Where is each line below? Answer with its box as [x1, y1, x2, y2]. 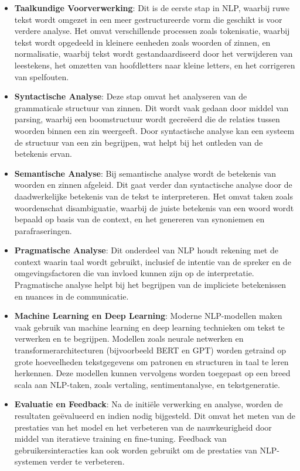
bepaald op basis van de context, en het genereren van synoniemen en [14, 213, 265, 225]
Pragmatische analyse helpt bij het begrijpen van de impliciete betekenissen [14, 279, 287, 291]
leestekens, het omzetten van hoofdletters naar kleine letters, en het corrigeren [14, 59, 295, 71]
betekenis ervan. [14, 147, 72, 160]
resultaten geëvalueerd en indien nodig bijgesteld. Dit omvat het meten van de [14, 410, 295, 421]
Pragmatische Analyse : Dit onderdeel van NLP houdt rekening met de [14, 244, 278, 256]
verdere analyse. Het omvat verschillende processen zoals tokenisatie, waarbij [14, 25, 290, 37]
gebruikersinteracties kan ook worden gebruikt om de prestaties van [14, 444, 257, 456]
